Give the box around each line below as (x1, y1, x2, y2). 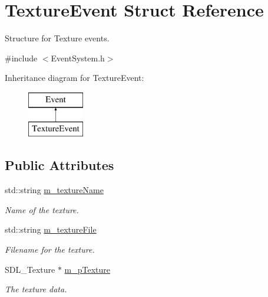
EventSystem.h (51, 51, 105, 64)
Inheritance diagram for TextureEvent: (5, 71, 144, 84)
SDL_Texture (5, 263, 55, 275)
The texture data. (5, 283, 67, 295)
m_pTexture (64, 263, 110, 275)
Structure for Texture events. (5, 32, 110, 44)
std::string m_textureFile (5, 223, 97, 236)
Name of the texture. (5, 203, 79, 216)
